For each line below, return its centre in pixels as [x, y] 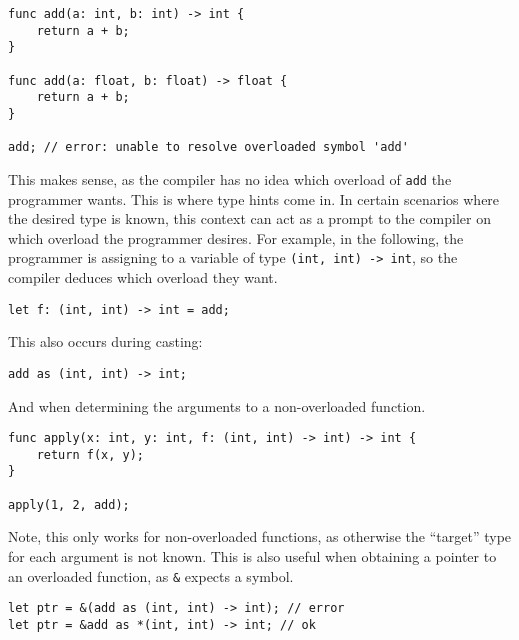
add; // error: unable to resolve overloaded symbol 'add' [208, 147]
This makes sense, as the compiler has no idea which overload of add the [230, 178]
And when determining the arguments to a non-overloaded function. [217, 405]
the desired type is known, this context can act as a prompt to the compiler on [249, 218]
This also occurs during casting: [105, 341]
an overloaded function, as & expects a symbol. [151, 575]
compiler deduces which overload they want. [143, 277]
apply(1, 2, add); [69, 504]
